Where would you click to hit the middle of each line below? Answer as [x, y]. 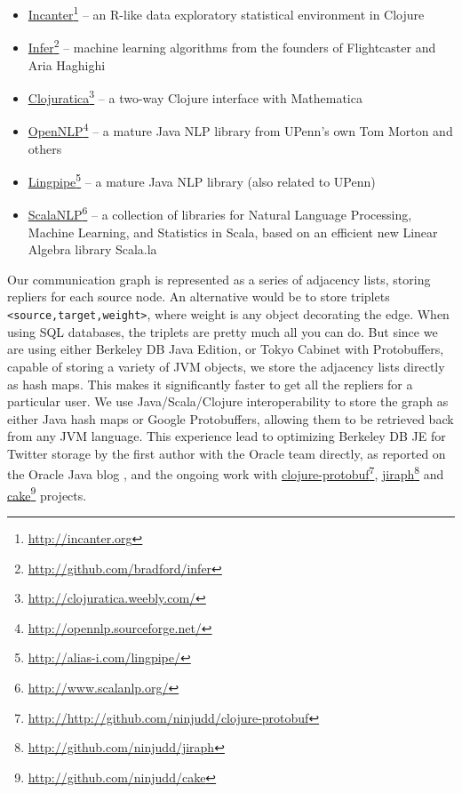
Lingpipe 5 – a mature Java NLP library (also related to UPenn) [202, 180]
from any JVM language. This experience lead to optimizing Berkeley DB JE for [227, 436]
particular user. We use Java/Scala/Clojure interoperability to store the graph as [228, 401]
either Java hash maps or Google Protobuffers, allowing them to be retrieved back [231, 418]
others [45, 148]
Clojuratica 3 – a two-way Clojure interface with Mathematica [195, 96]
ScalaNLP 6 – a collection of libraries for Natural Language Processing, [220, 213]
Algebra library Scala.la [92, 249]
